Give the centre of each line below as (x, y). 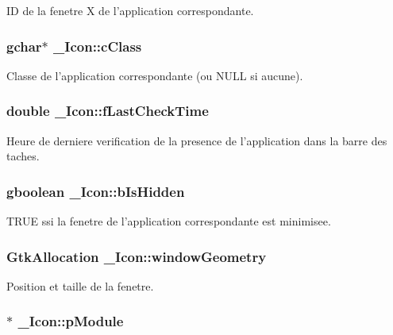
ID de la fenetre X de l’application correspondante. (130, 10)
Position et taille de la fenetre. (80, 285)
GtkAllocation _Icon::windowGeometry (137, 256)
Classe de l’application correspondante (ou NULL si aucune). (155, 75)
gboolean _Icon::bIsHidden (96, 191)
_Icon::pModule (71, 321)
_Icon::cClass (98, 46)
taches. (23, 156)
